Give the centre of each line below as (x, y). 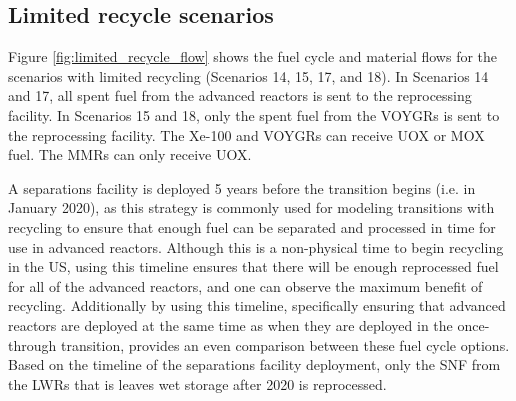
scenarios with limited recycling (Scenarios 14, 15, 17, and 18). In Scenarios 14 (248, 75)
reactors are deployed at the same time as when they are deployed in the (230, 324)
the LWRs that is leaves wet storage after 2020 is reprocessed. (197, 383)
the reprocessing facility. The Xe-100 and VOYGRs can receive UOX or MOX (246, 134)
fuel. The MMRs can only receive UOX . (130, 154)
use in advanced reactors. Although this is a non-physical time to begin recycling (256, 246)
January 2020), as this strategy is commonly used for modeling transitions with (251, 207)
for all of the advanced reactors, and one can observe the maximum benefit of (245, 285)
